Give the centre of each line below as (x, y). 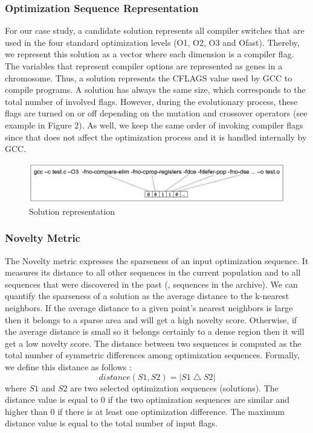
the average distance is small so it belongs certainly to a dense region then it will (155, 331)
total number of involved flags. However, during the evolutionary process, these (151, 101)
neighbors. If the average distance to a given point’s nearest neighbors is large (149, 307)
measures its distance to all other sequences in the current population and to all (153, 272)
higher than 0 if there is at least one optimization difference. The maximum (145, 411)
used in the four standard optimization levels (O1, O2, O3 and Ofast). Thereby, (152, 42)
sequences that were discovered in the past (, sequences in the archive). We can (151, 284)
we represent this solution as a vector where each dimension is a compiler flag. (150, 54)
